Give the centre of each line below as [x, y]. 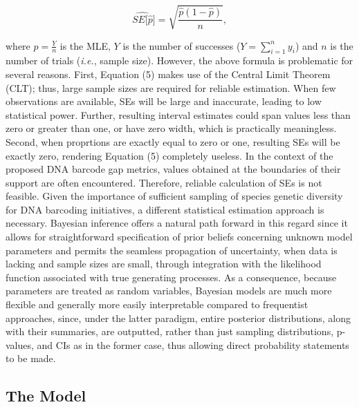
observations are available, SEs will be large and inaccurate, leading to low [164, 101]
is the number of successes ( [182, 45]
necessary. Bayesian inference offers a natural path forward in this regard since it [177, 223]
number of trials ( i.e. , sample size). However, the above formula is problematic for [179, 60]
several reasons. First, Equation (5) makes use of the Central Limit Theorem [168, 74]
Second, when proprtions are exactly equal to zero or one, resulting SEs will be [173, 141]
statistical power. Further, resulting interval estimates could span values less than [178, 114]
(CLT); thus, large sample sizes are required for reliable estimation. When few [171, 87]
